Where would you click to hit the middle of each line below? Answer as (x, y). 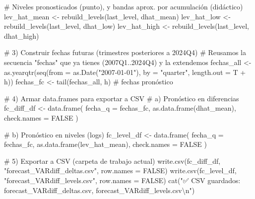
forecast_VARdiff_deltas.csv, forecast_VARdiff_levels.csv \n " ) (99, 190)
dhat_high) (22, 35)
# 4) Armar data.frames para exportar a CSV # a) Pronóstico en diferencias (122, 98)
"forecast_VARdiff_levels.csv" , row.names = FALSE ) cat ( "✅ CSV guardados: (122, 180)
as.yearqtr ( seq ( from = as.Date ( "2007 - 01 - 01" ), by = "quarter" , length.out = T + (125, 72)
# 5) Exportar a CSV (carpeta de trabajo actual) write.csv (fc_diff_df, (112, 161)
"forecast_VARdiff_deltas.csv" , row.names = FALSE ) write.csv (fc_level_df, (120, 170)
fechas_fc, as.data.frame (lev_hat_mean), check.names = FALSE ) (105, 144)
